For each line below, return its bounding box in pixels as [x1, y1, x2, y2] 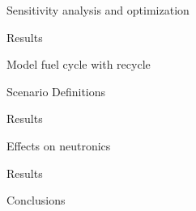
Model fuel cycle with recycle [6, 56, 151, 73]
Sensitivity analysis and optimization [6, 2, 190, 18]
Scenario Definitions [6, 82, 106, 99]
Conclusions [6, 192, 66, 209]
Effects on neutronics [6, 137, 111, 154]
